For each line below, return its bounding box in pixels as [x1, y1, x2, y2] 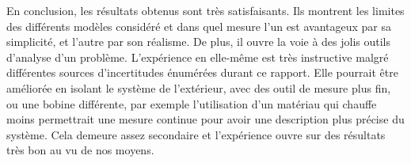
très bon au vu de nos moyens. [6, 142, 154, 158]
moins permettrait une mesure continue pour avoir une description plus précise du [6, 111, 405, 127]
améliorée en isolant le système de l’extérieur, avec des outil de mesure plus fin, [6, 79, 391, 96]
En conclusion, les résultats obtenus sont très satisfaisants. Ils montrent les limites [6, 2, 405, 18]
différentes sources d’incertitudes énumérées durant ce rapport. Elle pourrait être [6, 64, 398, 81]
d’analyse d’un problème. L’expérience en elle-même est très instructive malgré [6, 48, 389, 65]
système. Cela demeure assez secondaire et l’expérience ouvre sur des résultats [6, 126, 386, 142]
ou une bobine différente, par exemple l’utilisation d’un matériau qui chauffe [6, 95, 377, 112]
